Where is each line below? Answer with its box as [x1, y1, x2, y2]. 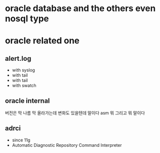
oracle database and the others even [5, 3, 156, 14]
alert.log [5, 54, 32, 63]
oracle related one [5, 35, 80, 46]
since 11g [12, 137, 31, 143]
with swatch [12, 83, 36, 88]
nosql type [5, 13, 49, 24]
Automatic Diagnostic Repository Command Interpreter [12, 142, 122, 148]
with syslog [12, 67, 35, 73]
